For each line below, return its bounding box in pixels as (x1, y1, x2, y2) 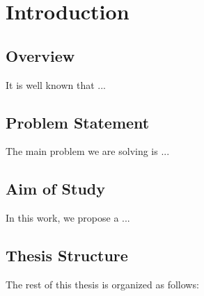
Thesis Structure (6, 245, 128, 266)
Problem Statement (6, 111, 150, 133)
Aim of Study (6, 178, 105, 199)
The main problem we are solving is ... (6, 144, 170, 158)
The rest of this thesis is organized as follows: (6, 277, 199, 291)
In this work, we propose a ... (6, 211, 130, 225)
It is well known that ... (6, 77, 106, 92)
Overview (6, 44, 75, 66)
